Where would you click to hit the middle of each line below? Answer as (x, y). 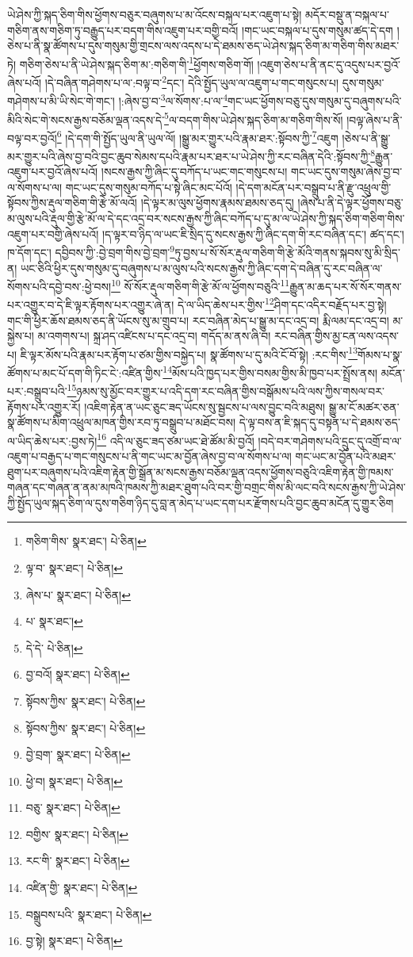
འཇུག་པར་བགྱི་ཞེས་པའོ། (53, 234)
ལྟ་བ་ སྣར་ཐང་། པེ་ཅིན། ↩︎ (74, 567)
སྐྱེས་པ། (21, 336)
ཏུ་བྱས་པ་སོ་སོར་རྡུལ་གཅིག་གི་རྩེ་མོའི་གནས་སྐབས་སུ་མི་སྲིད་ (287, 252)
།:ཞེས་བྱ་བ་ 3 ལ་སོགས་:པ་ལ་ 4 (173, 100)
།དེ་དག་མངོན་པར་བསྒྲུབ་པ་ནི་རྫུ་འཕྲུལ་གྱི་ (314, 187)
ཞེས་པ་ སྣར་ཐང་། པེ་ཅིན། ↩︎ (78, 594)
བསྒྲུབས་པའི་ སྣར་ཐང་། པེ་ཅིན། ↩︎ (89, 914)
